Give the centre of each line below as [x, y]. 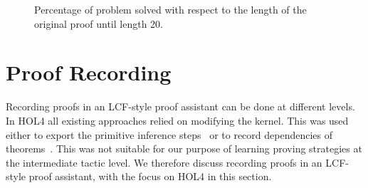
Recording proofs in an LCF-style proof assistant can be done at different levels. [180, 106]
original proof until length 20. [99, 23]
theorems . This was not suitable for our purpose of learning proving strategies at [184, 148]
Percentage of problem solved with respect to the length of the [170, 9]
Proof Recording [89, 72]
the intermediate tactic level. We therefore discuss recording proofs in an [164, 162]
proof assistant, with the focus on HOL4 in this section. [150, 176]
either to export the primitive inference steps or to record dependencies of [169, 134]
